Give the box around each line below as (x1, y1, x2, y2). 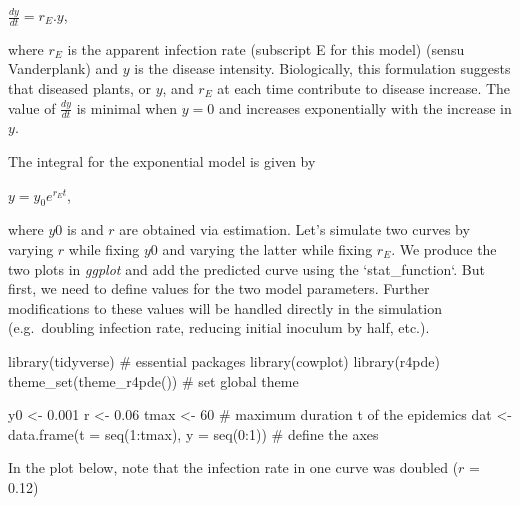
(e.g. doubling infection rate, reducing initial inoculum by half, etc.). (8, 317, 430, 338)
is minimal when (76, 97, 178, 118)
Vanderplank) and (8, 58, 119, 79)
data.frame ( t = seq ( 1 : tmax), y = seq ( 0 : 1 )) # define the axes (8, 423, 379, 444)
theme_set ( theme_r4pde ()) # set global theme (8, 370, 299, 391)
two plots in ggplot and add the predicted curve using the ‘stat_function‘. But (8, 258, 485, 279)
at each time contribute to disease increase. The (217, 78, 511, 99)
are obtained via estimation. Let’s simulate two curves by (119, 219, 470, 240)
